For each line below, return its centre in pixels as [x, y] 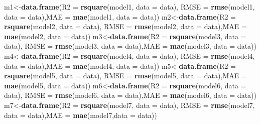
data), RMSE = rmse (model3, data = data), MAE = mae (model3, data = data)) [130, 46]
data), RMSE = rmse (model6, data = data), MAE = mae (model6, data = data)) [130, 95]
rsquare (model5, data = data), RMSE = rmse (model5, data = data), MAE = [125, 76]
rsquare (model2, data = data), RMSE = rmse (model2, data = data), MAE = [125, 26]
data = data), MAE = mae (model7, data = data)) [81, 115]
